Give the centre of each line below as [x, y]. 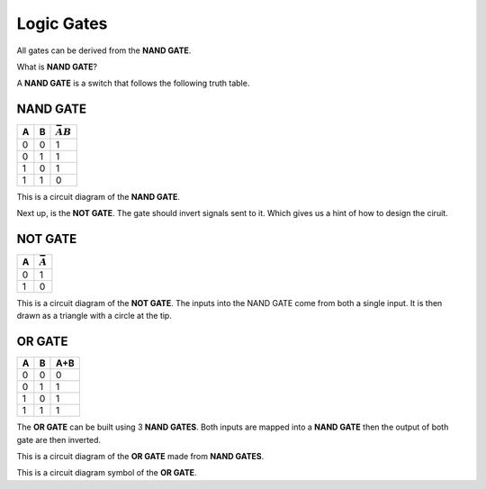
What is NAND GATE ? [57, 67]
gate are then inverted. [59, 439]
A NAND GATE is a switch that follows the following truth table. [133, 83]
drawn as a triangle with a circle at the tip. [94, 316]
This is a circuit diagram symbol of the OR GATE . [107, 473]
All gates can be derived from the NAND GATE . [104, 50]
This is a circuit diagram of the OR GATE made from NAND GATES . [140, 457]
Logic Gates [62, 23]
